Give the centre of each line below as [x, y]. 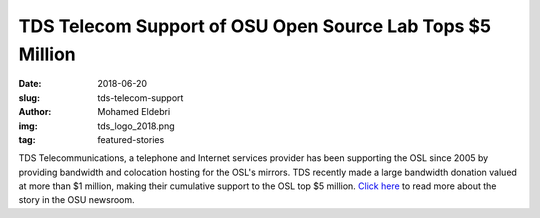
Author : [35, 112]
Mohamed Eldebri [134, 112]
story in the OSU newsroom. [76, 200]
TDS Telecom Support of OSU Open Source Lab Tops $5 [255, 26]
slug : [29, 97]
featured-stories [131, 139]
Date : [30, 84]
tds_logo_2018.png [136, 126]
